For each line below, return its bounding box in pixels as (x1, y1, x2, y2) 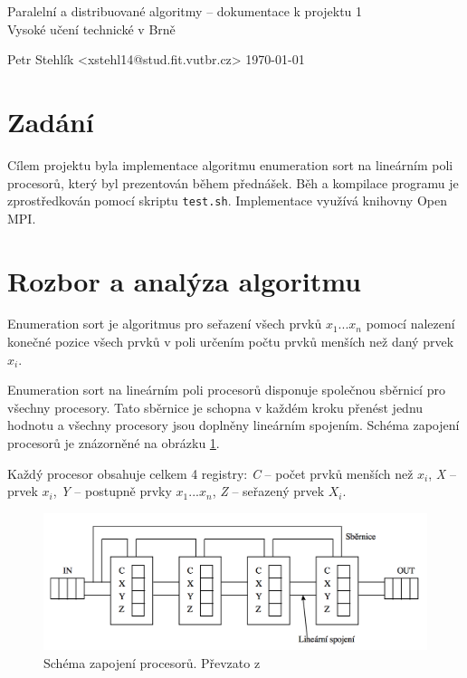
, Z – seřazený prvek (212, 482, 325, 501)
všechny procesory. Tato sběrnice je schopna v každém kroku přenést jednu (7, 397, 424, 416)
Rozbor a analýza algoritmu (7, 262, 361, 299)
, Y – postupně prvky (52, 482, 172, 501)
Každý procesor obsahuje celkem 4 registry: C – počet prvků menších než (7, 463, 414, 482)
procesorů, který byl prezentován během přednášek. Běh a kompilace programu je (7, 173, 459, 192)
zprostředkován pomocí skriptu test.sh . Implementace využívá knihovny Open (7, 191, 447, 210)
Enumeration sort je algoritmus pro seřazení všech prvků (7, 314, 322, 333)
